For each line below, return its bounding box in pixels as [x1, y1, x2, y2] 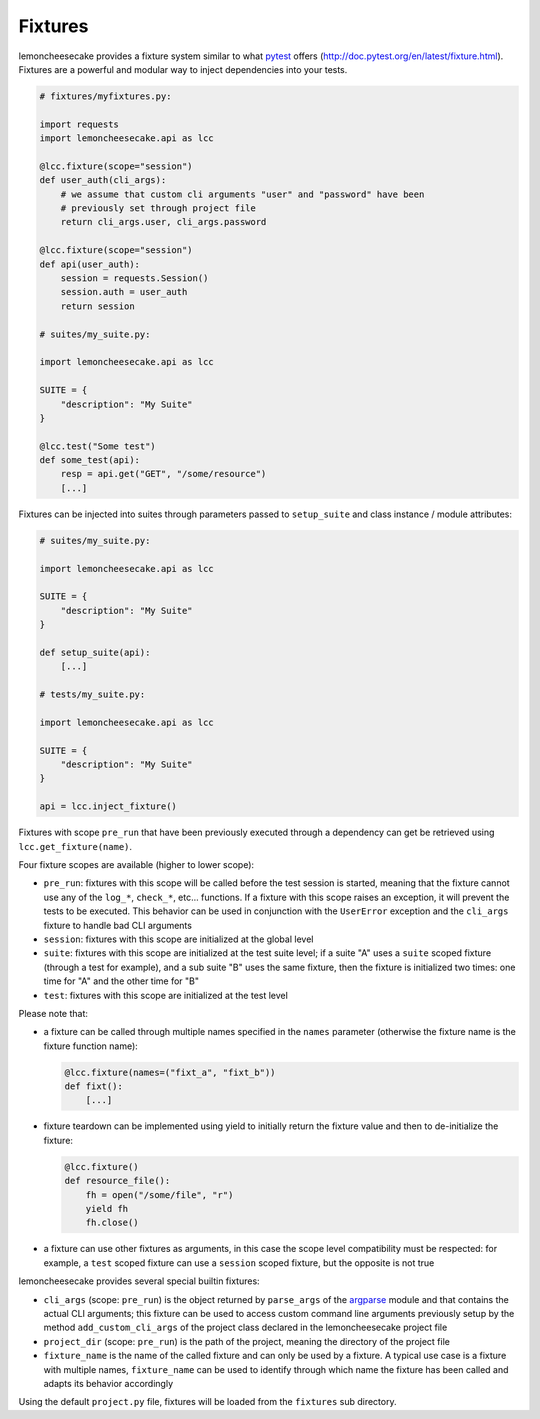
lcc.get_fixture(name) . [18, 840, 133, 852]
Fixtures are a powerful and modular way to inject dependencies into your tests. [18, 63, 348, 75]
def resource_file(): [64, 1175, 171, 1187]
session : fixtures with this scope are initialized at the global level [43, 933, 314, 945]
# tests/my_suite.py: [39, 689, 146, 700]
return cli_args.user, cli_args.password [60, 216, 267, 228]
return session [60, 300, 135, 312]
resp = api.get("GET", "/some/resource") [60, 468, 267, 480]
